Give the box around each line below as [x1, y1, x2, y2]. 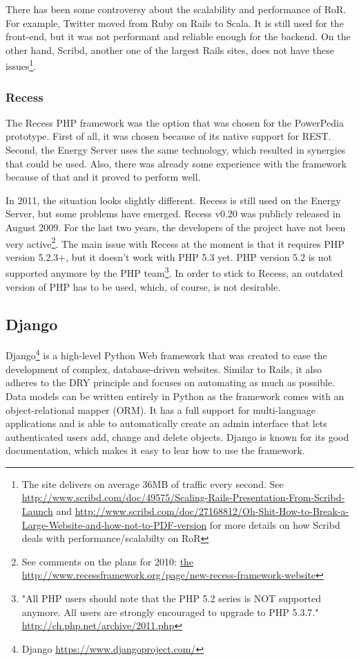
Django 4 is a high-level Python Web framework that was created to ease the [6, 346, 327, 363]
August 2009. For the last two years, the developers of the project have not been [6, 220, 346, 234]
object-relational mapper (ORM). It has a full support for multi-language [6, 402, 316, 417]
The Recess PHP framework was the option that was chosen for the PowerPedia [6, 115, 344, 129]
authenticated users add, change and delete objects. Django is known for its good [6, 429, 349, 444]
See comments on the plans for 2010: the [21, 554, 194, 568]
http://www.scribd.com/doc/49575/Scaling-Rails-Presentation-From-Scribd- [21, 490, 345, 505]
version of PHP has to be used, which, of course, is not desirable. [6, 279, 281, 293]
